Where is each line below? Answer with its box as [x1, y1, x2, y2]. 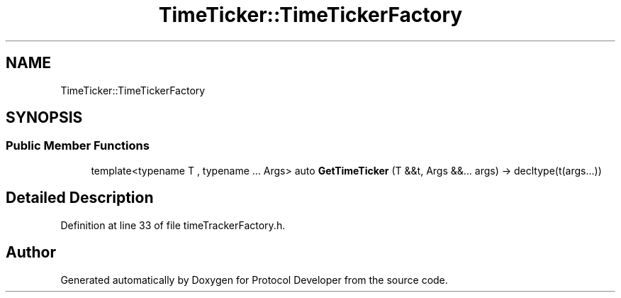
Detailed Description [6, 189, 154, 207]
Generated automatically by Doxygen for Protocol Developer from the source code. [60, 273, 448, 286]
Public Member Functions [6, 138, 150, 153]
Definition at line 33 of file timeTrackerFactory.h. [60, 219, 286, 231]
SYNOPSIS [6, 109, 83, 127]
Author [6, 243, 56, 262]
